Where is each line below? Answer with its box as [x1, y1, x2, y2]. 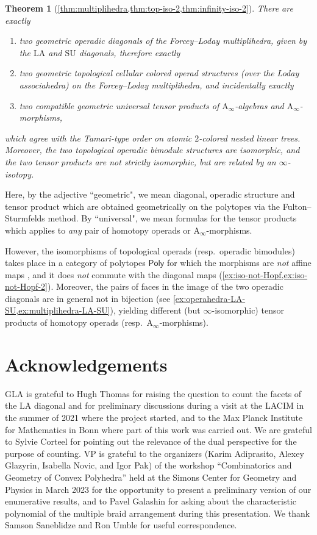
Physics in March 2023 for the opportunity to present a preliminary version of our [5, 483, 312, 495]
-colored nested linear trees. [199, 131, 301, 144]
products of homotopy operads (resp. [5, 316, 143, 329]
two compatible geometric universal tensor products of [19, 99, 219, 112]
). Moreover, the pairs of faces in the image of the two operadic [48, 280, 283, 293]
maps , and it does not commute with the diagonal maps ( [5, 268, 223, 281]
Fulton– [282, 199, 312, 212]
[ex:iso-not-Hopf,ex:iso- [222, 268, 308, 281]
